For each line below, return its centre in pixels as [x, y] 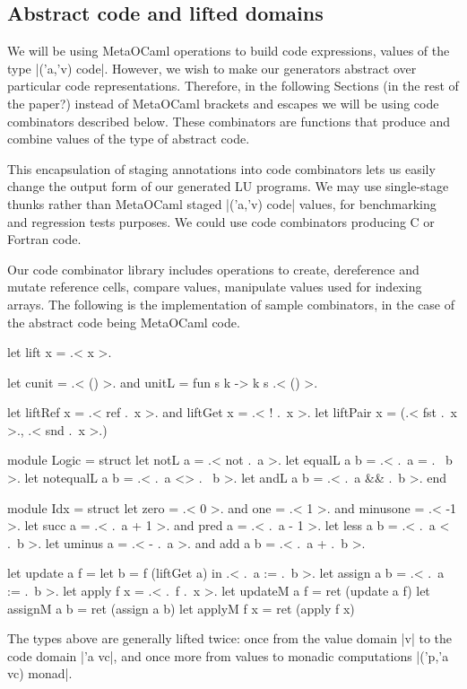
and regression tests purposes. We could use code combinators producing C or [221, 221]
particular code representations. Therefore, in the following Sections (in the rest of [233, 86]
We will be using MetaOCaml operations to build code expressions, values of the [229, 51]
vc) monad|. [40, 673]
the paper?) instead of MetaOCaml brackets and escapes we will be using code [223, 103]
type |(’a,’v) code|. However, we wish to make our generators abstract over [212, 68]
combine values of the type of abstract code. [129, 139]
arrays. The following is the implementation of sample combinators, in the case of [231, 304]
